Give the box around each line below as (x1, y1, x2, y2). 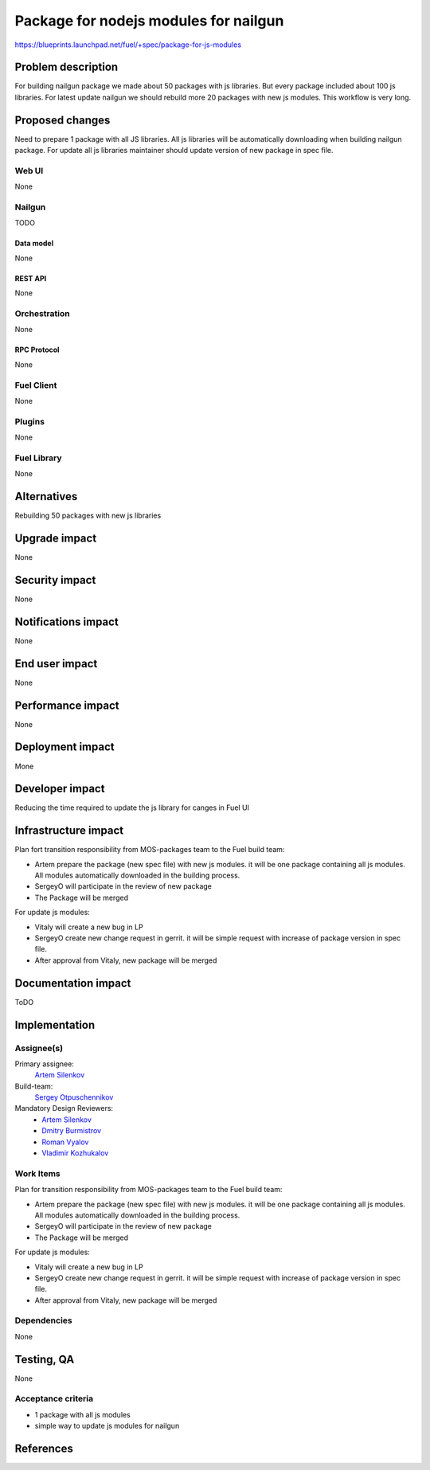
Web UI (14, 165, 44, 176)
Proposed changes (14, 113, 111, 127)
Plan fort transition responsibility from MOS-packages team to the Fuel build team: (14, 845, 285, 854)
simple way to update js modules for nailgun (34, 1421, 180, 1431)
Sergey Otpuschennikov (34, 1093, 114, 1102)
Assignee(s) (14, 1042, 64, 1054)
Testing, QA (14, 1352, 75, 1366)
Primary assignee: (14, 1059, 75, 1069)
